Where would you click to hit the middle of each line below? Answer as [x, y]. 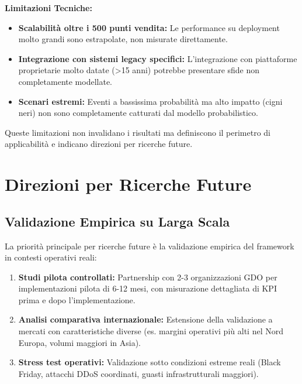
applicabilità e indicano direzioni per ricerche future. [99, 144]
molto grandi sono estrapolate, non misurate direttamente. [123, 39]
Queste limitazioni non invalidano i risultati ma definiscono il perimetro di [138, 132]
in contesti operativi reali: [51, 257]
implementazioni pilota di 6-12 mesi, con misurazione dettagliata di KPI [147, 288]
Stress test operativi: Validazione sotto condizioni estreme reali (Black [150, 362]
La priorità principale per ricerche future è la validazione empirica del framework [150, 246]
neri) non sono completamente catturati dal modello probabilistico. [138, 113]
